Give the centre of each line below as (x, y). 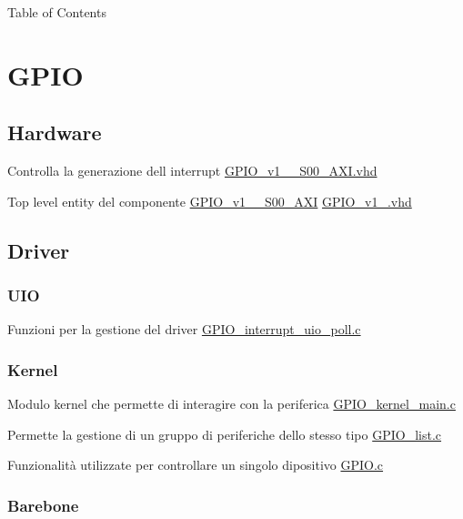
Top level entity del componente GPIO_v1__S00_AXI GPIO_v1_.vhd (210, 201)
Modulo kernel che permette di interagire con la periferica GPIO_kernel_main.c (231, 404)
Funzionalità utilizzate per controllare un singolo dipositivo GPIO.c (196, 465)
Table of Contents (57, 12)
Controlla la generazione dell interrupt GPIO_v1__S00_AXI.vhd (192, 171)
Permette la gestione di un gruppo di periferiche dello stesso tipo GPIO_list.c (225, 434)
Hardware (55, 132)
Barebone (43, 505)
